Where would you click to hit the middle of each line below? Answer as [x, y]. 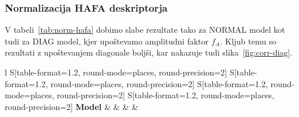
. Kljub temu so [248, 41]
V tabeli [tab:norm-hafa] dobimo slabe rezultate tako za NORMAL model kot [145, 30]
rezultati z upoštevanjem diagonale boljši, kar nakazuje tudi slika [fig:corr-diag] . [149, 52]
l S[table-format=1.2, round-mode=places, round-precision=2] [116, 72]
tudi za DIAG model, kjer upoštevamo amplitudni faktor [107, 41]
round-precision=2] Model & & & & [72, 106]
